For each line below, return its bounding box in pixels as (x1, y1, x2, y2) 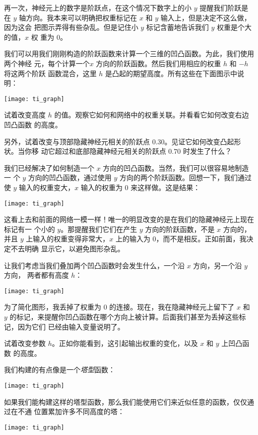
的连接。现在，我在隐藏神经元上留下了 (109, 302, 235, 312)
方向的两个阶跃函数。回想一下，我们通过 (120, 172, 252, 183)
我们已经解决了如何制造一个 (4, 162, 94, 173)
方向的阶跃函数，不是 (145, 223, 215, 234)
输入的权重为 (80, 182, 123, 192)
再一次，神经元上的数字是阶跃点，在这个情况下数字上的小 (4, 2, 192, 12)
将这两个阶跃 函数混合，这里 (4, 68, 97, 78)
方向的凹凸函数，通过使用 (28, 172, 112, 183)
